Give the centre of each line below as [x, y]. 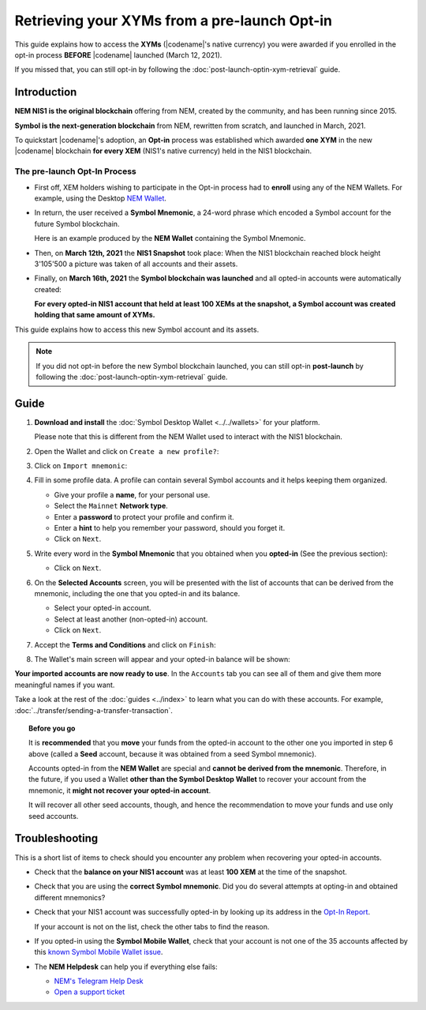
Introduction [46, 92]
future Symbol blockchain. [77, 223]
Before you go [52, 728]
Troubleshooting [56, 838]
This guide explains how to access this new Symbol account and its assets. [137, 329]
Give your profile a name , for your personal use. [132, 494]
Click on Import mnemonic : [81, 466]
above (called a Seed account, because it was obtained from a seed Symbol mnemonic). [173, 753]
